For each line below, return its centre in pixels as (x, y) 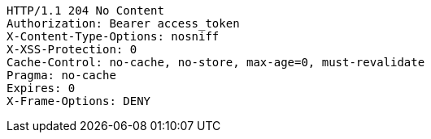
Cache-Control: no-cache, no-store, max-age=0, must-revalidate (216, 62)
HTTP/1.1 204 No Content (85, 11)
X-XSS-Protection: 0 (72, 49)
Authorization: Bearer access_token (123, 23)
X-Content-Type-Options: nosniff (113, 36)
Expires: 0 (41, 88)
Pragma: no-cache (61, 75)
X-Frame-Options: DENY (79, 101)
